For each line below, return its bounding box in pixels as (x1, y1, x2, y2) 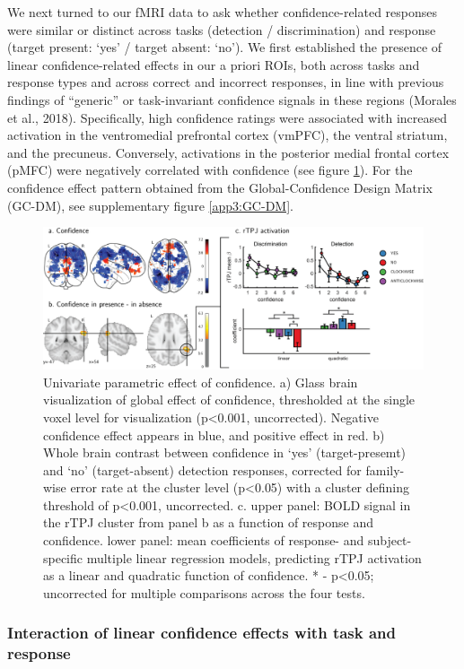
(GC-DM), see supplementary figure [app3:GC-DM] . (7, 195, 293, 214)
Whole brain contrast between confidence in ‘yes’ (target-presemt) (43, 443, 407, 462)
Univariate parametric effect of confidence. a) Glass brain (43, 372, 358, 391)
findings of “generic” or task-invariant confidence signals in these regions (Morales (7, 90, 457, 109)
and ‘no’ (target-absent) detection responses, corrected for (43, 460, 362, 479)
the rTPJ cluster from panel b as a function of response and (43, 513, 373, 532)
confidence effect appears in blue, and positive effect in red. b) (43, 425, 385, 444)
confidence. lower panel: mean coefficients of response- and (43, 531, 364, 550)
